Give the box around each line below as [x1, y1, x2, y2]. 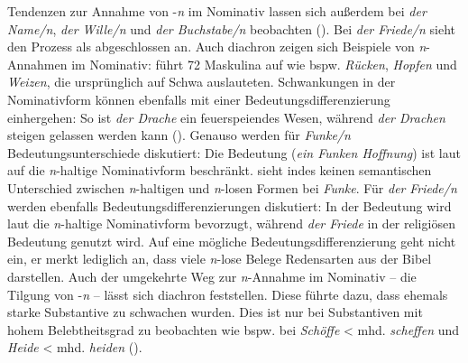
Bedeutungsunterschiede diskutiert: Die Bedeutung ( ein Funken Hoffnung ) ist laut [7, 143, 461, 162]
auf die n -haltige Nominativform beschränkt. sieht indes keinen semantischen [7, 161, 432, 180]
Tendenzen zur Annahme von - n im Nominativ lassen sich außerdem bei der [7, 2, 427, 20]
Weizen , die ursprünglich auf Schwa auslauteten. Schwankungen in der [7, 72, 396, 91]
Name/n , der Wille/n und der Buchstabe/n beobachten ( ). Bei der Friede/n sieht [7, 19, 456, 38]
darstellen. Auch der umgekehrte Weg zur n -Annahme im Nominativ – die [7, 266, 417, 285]
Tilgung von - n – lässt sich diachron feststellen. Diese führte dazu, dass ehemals [7, 284, 448, 303]
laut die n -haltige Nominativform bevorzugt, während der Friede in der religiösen [7, 214, 455, 233]
